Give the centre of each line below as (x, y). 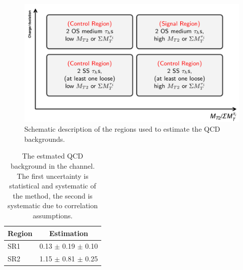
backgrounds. (45, 139)
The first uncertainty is (53, 176)
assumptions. (53, 216)
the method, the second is (53, 195)
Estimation (69, 233)
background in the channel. (53, 166)
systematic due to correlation (53, 205)
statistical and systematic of (53, 186)
